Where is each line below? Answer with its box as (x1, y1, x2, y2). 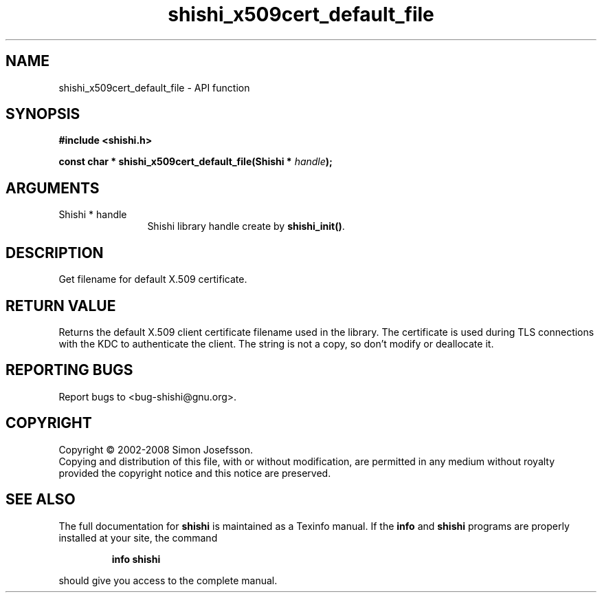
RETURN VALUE (5, 297, 116, 314)
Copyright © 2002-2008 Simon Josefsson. (58, 443, 254, 456)
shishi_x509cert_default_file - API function (58, 81, 250, 94)
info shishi (111, 553, 161, 565)
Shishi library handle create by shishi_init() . (147, 220, 345, 233)
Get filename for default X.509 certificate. (58, 273, 247, 286)
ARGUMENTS (5, 179, 100, 197)
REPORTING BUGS (5, 361, 133, 379)
